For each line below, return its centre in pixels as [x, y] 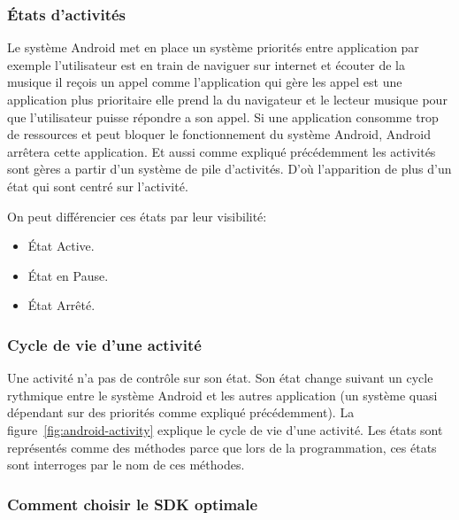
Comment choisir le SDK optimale [133, 504]
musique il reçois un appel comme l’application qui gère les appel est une [205, 82]
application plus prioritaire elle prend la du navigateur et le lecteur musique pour [227, 99]
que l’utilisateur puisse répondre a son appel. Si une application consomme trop [223, 116]
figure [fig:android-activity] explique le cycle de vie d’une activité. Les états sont [225, 429]
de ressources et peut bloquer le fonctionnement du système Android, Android [219, 134]
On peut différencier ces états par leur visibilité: [137, 216]
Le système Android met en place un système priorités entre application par [213, 47]
